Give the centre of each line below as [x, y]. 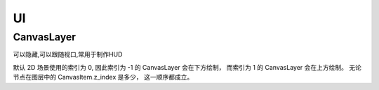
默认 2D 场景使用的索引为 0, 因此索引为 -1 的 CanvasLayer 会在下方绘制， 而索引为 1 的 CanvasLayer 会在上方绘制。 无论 [187, 67]
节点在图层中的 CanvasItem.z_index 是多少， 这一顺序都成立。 [103, 77]
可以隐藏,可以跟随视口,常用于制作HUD [68, 54]
